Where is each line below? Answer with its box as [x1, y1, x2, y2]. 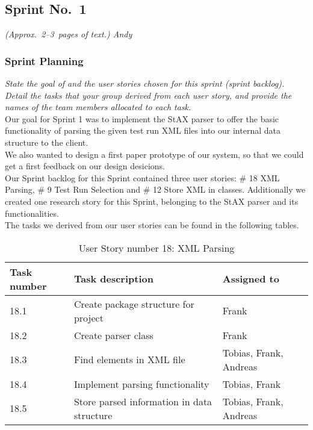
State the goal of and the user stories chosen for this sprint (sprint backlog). [5, 77, 285, 90]
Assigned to [222, 272, 279, 286]
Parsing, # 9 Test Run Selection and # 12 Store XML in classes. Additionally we [5, 183, 306, 196]
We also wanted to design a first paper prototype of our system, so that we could [5, 148, 304, 160]
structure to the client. [5, 136, 88, 148]
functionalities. [5, 207, 59, 219]
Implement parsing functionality [73, 376, 209, 391]
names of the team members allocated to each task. [5, 101, 191, 113]
